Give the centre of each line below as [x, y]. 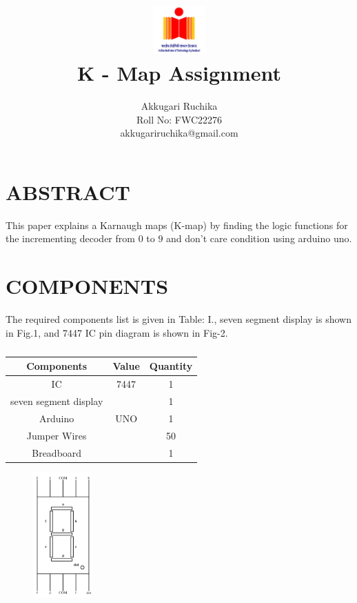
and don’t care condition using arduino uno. [259, 238]
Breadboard [57, 452]
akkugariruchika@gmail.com [179, 133]
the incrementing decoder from [70, 238]
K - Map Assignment [179, 73]
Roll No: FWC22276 [179, 119]
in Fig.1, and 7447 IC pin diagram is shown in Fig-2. [117, 332]
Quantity [171, 366]
